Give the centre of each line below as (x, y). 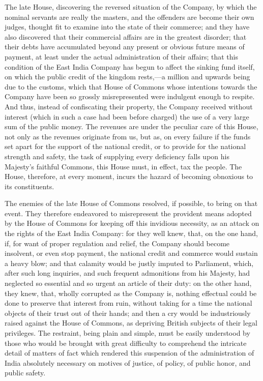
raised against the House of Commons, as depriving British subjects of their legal (131, 323)
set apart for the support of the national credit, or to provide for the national (125, 146)
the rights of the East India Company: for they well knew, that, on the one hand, (131, 233)
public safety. (25, 373)
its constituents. (30, 186)
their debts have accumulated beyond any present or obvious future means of (125, 47)
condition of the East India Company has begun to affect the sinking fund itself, (130, 66)
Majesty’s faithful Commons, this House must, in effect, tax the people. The (123, 166)
